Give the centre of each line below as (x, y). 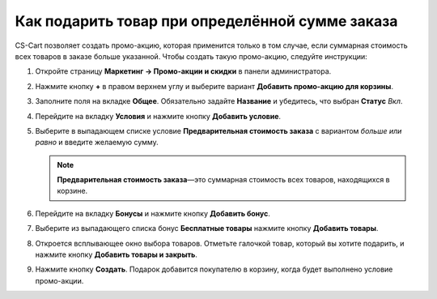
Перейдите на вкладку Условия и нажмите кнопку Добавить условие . (158, 116)
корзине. (72, 191)
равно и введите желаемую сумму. (97, 143)
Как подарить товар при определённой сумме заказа (206, 21)
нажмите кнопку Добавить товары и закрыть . (117, 254)
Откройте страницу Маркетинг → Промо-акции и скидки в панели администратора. (183, 71)
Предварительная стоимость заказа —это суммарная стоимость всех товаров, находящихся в (223, 180)
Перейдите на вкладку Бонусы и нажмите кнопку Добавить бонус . (153, 213)
